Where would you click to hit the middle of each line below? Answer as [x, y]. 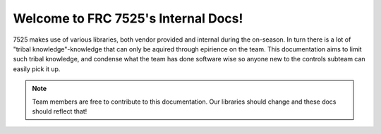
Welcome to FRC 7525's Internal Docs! [128, 18]
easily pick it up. [37, 69]
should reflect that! [60, 111]
